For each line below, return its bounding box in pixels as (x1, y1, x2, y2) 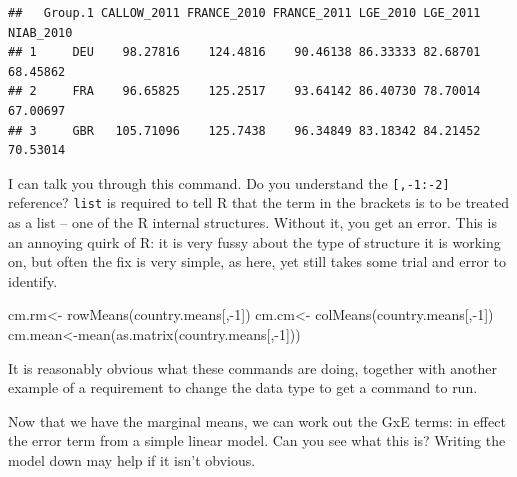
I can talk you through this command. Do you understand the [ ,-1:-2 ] (8, 172, 450, 193)
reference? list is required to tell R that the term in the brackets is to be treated (8, 192, 510, 213)
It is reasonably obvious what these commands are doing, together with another (8, 357, 497, 378)
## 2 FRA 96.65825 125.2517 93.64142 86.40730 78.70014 (8, 84, 481, 99)
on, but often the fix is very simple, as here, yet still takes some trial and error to (8, 251, 507, 272)
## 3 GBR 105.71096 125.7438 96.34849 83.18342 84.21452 (8, 123, 481, 138)
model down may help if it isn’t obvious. (8, 450, 256, 470)
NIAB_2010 (8, 25, 73, 40)
